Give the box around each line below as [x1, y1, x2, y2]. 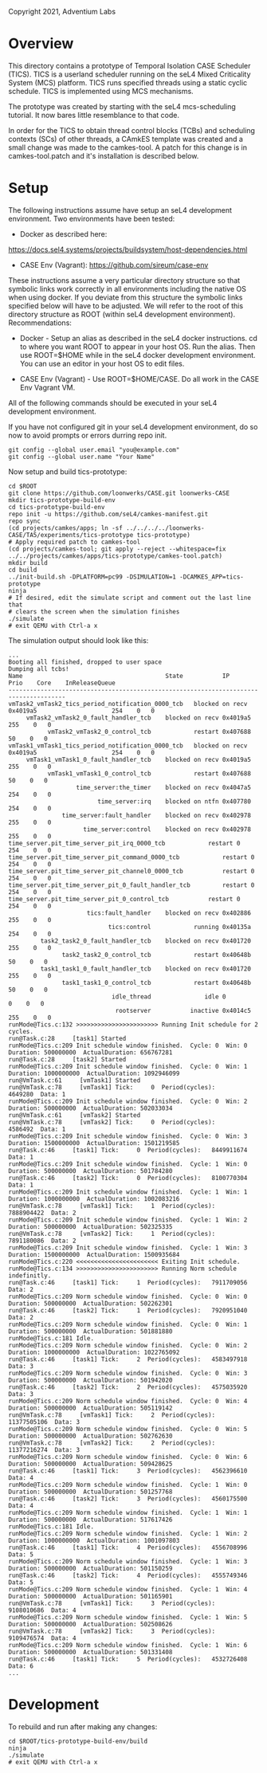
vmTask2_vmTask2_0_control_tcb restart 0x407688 [47, 728, 251, 735]
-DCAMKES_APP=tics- [179, 573, 245, 581]
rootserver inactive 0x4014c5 [115, 1006, 251, 1014]
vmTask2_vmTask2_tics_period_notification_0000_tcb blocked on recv [8, 700, 248, 708]
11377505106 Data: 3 [8, 1418, 80, 1426]
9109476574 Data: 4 [8, 1634, 77, 1642]
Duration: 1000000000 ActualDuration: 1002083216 [8, 1194, 180, 1202]
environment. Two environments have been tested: [8, 214, 175, 223]
